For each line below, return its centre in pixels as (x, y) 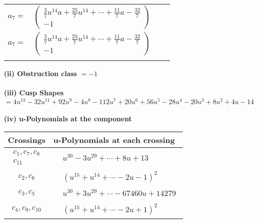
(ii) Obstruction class (41, 73)
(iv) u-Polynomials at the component (68, 119)
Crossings (27, 140)
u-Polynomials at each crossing (114, 140)
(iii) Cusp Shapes (34, 93)
